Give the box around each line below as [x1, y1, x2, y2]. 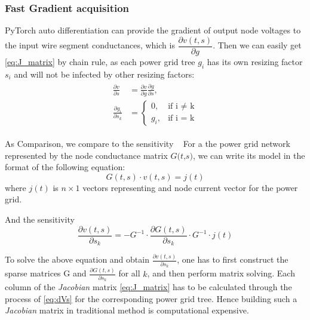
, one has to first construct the [177, 253, 288, 266]
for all [118, 267, 140, 279]
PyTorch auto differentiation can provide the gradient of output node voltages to [5, 24, 301, 36]
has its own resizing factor [207, 55, 303, 67]
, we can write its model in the [192, 149, 305, 161]
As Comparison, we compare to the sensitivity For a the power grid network [5, 137, 290, 149]
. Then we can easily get [213, 39, 302, 51]
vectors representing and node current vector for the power [82, 181, 298, 193]
